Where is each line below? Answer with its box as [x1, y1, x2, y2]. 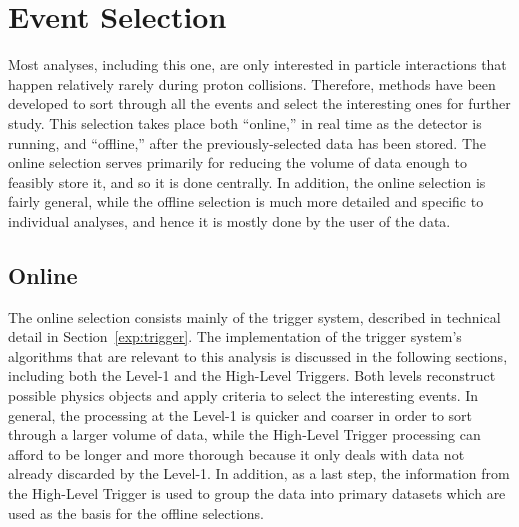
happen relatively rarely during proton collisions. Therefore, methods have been [8, 73, 496, 94]
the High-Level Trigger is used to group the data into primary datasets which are [8, 483, 506, 504]
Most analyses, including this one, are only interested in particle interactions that [8, 54, 507, 75]
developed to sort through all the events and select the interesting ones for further [8, 93, 511, 114]
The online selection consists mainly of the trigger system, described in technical [8, 306, 501, 327]
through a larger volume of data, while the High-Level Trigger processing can [8, 424, 481, 445]
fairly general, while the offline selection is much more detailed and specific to [8, 191, 484, 212]
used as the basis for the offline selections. [8, 502, 264, 523]
